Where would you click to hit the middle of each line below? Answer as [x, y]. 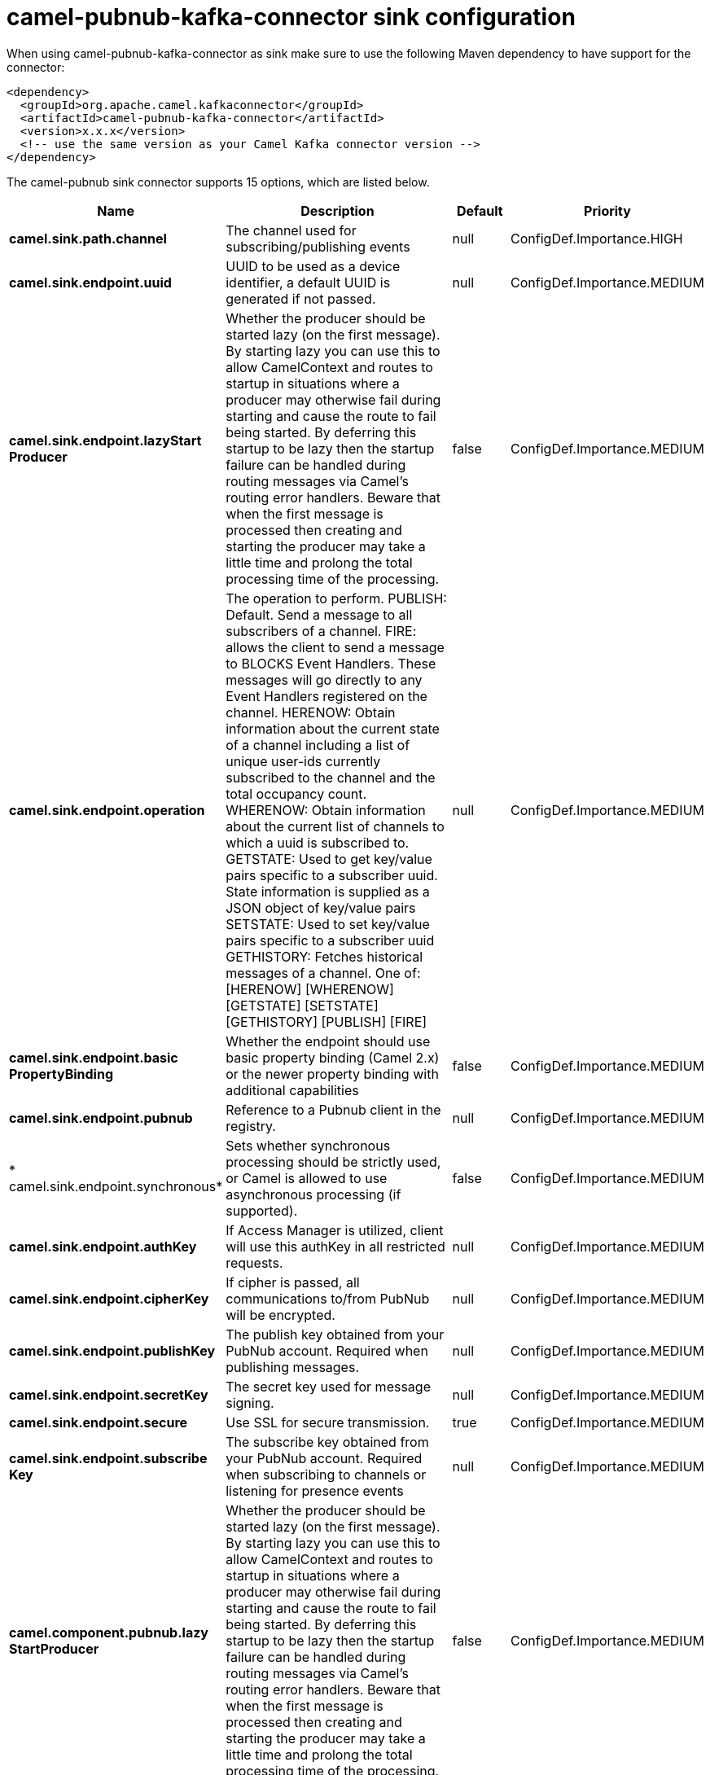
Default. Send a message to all [319, 614]
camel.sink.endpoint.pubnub [101, 1118]
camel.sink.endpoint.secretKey [109, 1394]
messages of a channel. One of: [323, 973]
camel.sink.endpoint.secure [99, 1422]
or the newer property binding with [332, 1074]
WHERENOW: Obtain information [326, 810]
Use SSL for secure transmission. [328, 1422]
